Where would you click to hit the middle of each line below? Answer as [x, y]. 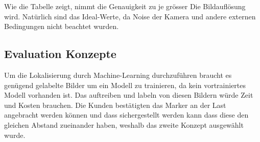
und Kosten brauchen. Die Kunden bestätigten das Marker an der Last [115, 105]
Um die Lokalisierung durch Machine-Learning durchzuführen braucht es [118, 75]
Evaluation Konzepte [60, 54]
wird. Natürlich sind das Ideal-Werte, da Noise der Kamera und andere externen [130, 16]
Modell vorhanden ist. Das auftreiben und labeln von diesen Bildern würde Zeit [129, 95]
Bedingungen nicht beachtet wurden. [62, 26]
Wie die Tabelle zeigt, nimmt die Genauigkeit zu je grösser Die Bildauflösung [125, 6]
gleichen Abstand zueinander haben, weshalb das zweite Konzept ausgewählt [124, 124]
